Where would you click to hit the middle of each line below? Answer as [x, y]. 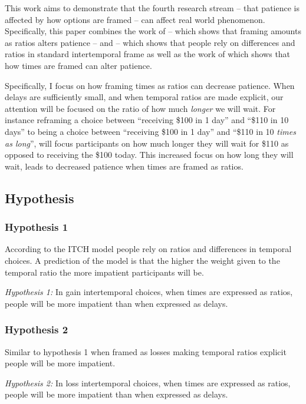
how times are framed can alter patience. [78, 65]
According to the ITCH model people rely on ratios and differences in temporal [148, 249]
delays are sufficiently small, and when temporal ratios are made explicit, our [144, 97]
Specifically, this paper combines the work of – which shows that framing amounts [153, 31]
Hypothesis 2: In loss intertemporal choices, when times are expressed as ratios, [148, 383]
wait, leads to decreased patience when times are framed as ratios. [124, 166]
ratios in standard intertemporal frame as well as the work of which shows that [148, 54]
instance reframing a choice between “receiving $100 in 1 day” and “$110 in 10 [147, 120]
